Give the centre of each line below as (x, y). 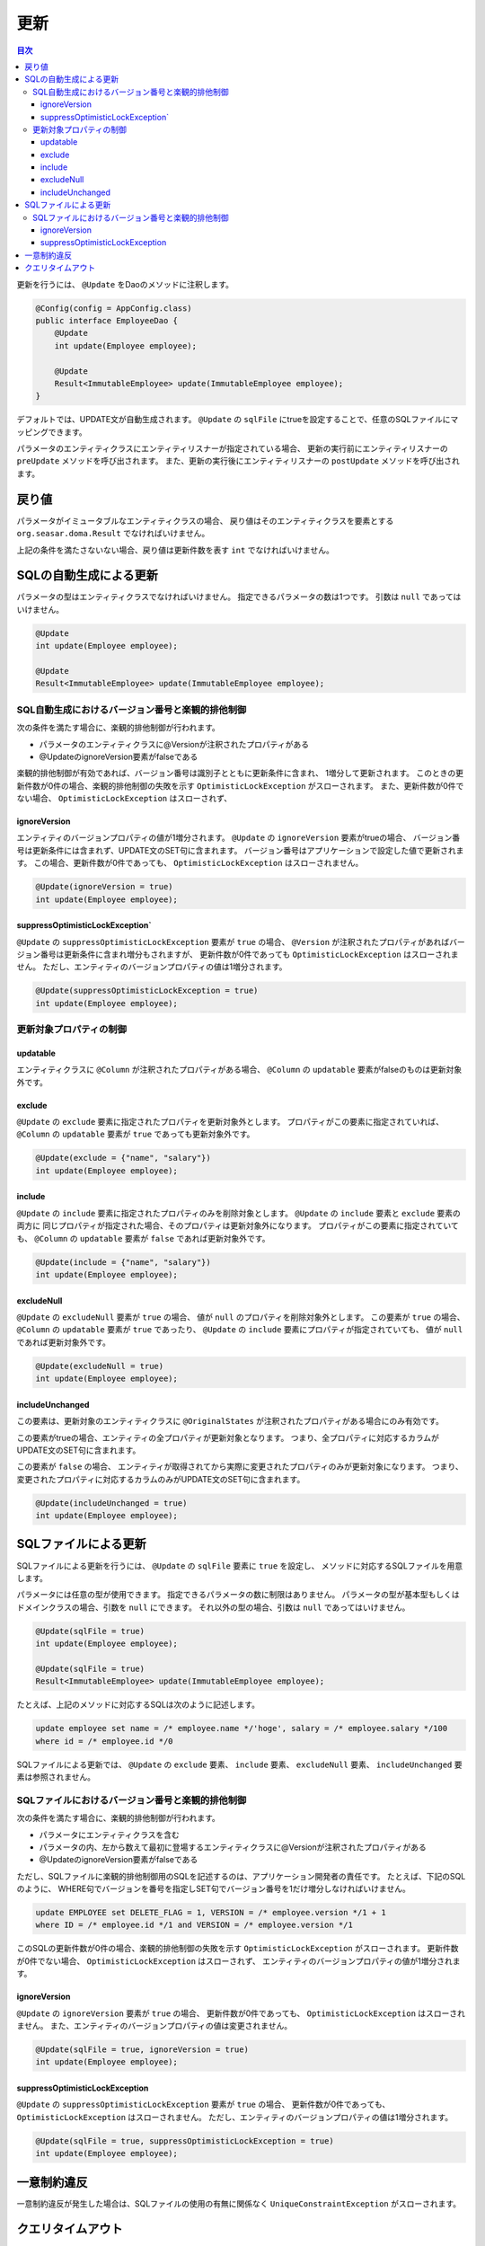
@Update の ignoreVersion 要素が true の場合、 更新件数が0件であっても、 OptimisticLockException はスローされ (241, 2013)
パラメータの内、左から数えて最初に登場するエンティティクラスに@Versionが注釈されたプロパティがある (233, 1847)
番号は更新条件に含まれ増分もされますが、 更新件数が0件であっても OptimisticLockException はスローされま (249, 954)
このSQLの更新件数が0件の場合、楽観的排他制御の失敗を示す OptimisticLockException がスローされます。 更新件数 (238, 1949)
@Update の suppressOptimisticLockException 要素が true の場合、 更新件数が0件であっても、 (203, 2105)
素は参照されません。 (56, 1777)
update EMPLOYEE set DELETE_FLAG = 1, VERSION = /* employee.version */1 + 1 (211, 1913)
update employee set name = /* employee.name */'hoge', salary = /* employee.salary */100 (242, 1729)
